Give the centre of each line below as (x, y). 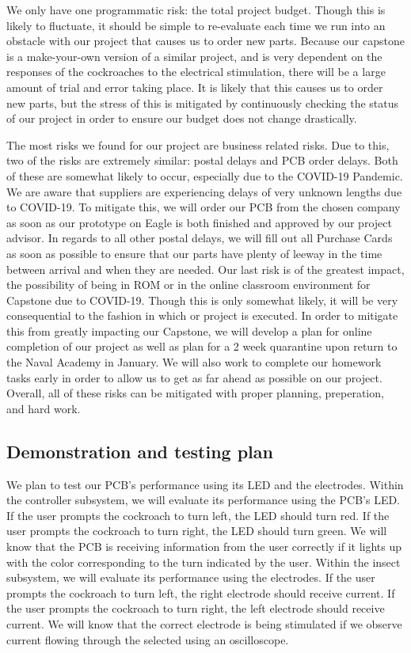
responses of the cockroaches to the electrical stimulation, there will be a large (196, 72)
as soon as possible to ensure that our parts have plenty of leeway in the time (194, 253)
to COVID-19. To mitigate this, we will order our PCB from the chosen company (204, 207)
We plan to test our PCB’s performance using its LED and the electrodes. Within (205, 484)
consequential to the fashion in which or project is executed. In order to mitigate (202, 315)
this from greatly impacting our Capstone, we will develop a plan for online (189, 330)
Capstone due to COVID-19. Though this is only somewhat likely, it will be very (202, 300)
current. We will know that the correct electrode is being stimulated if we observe (204, 623)
